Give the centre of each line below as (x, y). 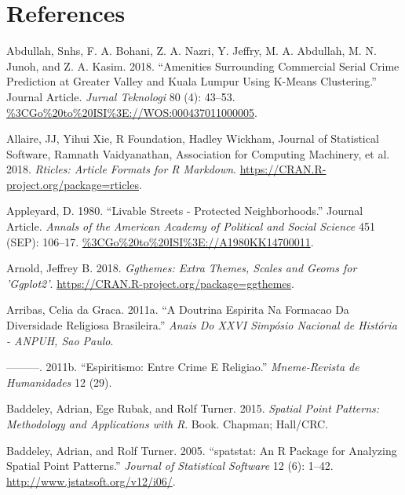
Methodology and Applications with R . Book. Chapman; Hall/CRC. (168, 424)
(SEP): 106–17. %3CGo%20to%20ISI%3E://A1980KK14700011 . (160, 241)
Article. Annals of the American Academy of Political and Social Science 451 (191, 226)
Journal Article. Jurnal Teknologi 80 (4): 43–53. (121, 96)
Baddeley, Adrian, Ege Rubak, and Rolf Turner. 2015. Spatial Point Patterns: (193, 408)
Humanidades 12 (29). (59, 382)
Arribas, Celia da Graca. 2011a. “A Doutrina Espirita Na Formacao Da (178, 309)
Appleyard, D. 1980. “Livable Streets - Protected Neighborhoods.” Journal (185, 211)
